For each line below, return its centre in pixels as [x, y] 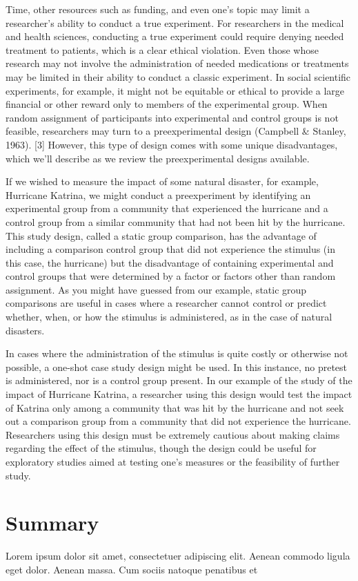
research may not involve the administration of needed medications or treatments [177, 63]
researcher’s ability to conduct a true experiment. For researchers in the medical [175, 22]
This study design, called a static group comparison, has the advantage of [161, 235]
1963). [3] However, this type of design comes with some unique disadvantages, [172, 144]
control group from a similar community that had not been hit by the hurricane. [176, 221]
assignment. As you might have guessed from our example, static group [156, 289]
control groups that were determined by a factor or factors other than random [171, 276]
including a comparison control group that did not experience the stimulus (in [170, 249]
